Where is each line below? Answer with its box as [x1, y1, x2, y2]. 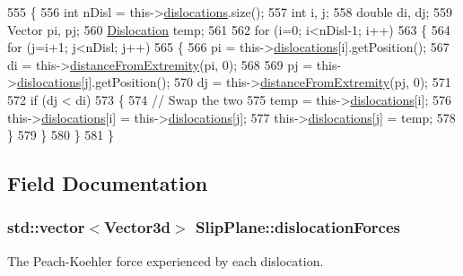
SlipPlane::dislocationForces [195, 216, 401, 238]
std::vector [7, 216, 85, 238]
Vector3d [104, 216, 171, 238]
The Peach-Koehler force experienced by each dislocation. [7, 251, 324, 270]
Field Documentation [7, 169, 208, 197]
